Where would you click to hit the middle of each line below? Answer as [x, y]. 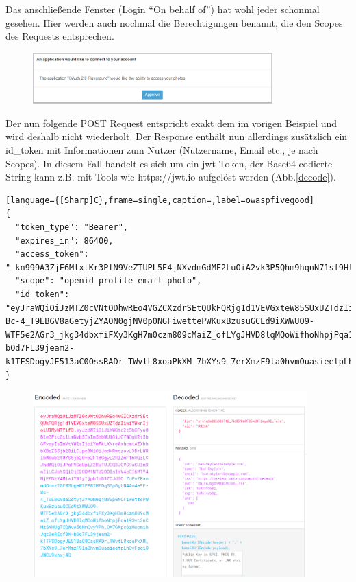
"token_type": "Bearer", [72, 227]
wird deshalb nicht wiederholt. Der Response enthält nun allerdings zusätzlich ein [177, 136]
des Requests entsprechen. [60, 36]
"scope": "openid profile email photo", [109, 281]
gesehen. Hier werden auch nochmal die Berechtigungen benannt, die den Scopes [174, 22]
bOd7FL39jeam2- [40, 348]
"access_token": [52, 254]
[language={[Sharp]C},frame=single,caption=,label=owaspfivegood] [160, 200]
